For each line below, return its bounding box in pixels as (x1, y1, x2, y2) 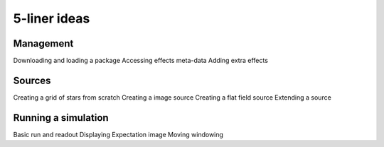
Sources (13, 74, 51, 86)
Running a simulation (13, 112, 110, 124)
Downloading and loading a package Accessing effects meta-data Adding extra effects (13, 57, 268, 65)
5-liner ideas (13, 11, 90, 26)
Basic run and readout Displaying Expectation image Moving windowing (13, 130, 224, 139)
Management (13, 37, 74, 49)
